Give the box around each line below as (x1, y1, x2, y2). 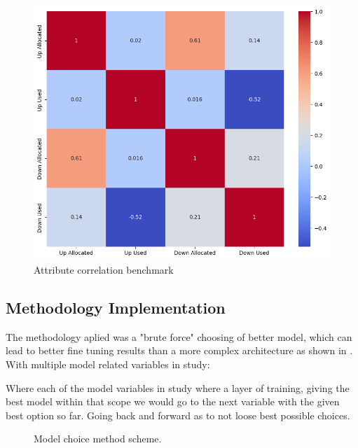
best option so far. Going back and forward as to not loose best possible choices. (6, 407, 350, 422)
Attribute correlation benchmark (34, 262, 174, 276)
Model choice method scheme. (34, 431, 162, 446)
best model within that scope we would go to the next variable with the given (6, 394, 340, 409)
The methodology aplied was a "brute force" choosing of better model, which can (6, 329, 352, 344)
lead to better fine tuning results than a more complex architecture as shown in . (6, 343, 353, 358)
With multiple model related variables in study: (6, 356, 210, 371)
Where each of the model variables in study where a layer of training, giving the (6, 380, 350, 395)
